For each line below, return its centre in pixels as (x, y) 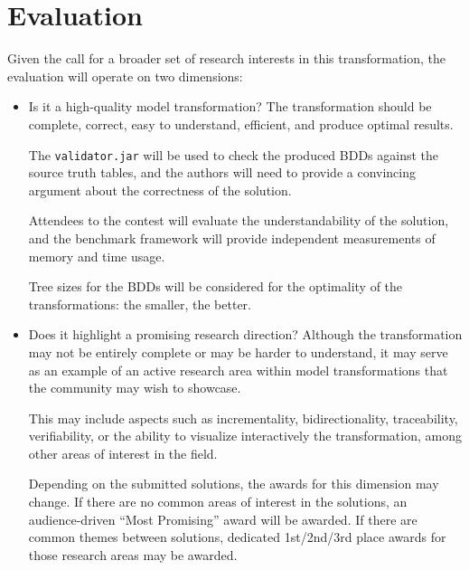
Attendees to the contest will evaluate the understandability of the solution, (239, 220)
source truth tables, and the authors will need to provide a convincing (222, 172)
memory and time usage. (97, 256)
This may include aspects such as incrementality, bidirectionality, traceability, (243, 418)
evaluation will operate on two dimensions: (125, 76)
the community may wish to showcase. (135, 388)
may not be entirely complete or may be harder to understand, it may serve (238, 351)
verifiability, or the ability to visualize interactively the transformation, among (245, 436)
